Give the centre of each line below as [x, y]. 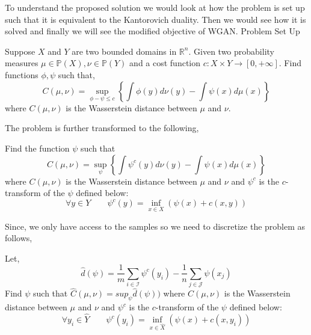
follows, [19, 238]
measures [22, 63]
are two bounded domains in [124, 51]
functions [22, 74]
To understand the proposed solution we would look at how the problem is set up [155, 7]
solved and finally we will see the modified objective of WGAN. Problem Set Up [152, 31]
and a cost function [165, 63]
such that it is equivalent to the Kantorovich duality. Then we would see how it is [155, 19]
